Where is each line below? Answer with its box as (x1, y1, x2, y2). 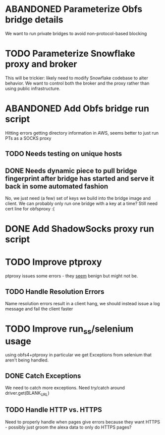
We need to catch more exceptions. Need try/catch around (5, 385, 125, 391)
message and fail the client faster (5, 306, 73, 312)
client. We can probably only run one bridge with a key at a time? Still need (5, 200, 158, 207)
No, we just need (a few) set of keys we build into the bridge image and (5, 195, 151, 201)
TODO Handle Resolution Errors (5, 287, 105, 296)
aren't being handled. (5, 357, 49, 363)
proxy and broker (5, 59, 77, 70)
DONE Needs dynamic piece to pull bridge (5, 167, 137, 175)
